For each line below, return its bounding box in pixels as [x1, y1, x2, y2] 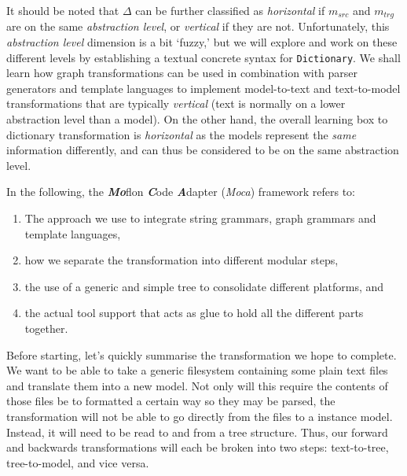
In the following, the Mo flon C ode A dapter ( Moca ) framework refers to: [6, 183, 355, 200]
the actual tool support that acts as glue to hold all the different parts [24, 304, 364, 321]
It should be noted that [6, 2, 119, 18]
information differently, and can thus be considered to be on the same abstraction [6, 142, 399, 158]
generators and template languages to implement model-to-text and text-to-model [6, 79, 401, 96]
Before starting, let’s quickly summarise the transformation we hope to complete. [6, 346, 397, 363]
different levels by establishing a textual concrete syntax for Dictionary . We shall [6, 49, 401, 65]
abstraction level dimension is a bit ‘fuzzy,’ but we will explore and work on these [6, 34, 398, 50]
